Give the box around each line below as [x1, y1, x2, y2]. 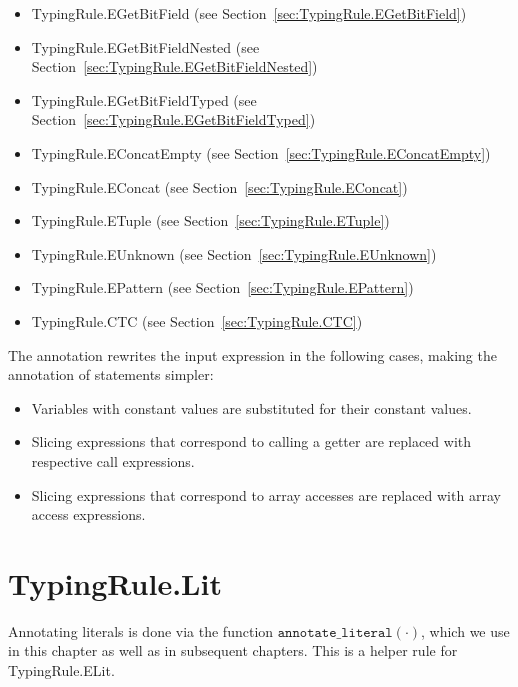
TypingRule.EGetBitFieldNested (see [31, 36, 260, 57]
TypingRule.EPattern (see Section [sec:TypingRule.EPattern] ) [31, 277, 414, 298]
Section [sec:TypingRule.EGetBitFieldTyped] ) [31, 109, 316, 130]
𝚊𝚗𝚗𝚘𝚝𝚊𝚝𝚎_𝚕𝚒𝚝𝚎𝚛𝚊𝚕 [277, 625, 393, 640]
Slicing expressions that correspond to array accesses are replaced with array [31, 484, 501, 505]
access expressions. [31, 504, 146, 525]
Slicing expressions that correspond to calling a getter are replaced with [31, 431, 472, 452]
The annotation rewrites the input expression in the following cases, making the [8, 344, 497, 365]
